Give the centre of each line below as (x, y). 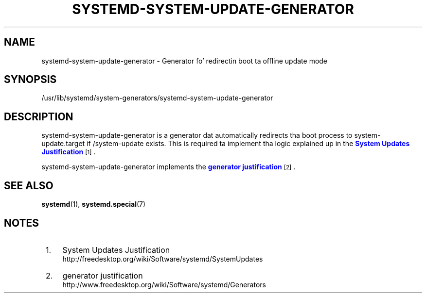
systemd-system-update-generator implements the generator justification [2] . (169, 167)
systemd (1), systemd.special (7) (94, 204)
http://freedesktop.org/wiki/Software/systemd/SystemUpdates (163, 259)
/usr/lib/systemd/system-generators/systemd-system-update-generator (157, 98)
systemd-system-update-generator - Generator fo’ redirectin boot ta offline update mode (185, 61)
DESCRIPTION (39, 116)
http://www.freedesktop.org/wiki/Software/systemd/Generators (164, 284)
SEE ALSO (29, 185)
